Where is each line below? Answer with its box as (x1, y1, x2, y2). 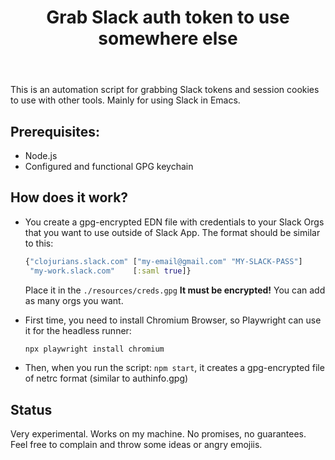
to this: (24, 237, 54, 249)
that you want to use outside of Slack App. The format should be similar (24, 226, 321, 238)
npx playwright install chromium (24, 344, 165, 354)
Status (10, 401, 53, 418)
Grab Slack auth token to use (46, 6, 290, 29)
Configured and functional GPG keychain (24, 161, 194, 172)
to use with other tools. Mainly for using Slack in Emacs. (10, 94, 241, 106)
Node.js (24, 150, 58, 161)
